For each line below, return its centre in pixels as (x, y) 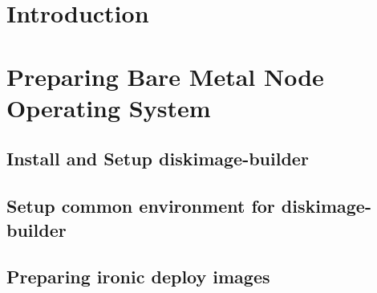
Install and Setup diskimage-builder (158, 159)
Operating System (109, 107)
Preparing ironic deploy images (138, 277)
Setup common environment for (141, 206)
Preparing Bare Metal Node (165, 76)
